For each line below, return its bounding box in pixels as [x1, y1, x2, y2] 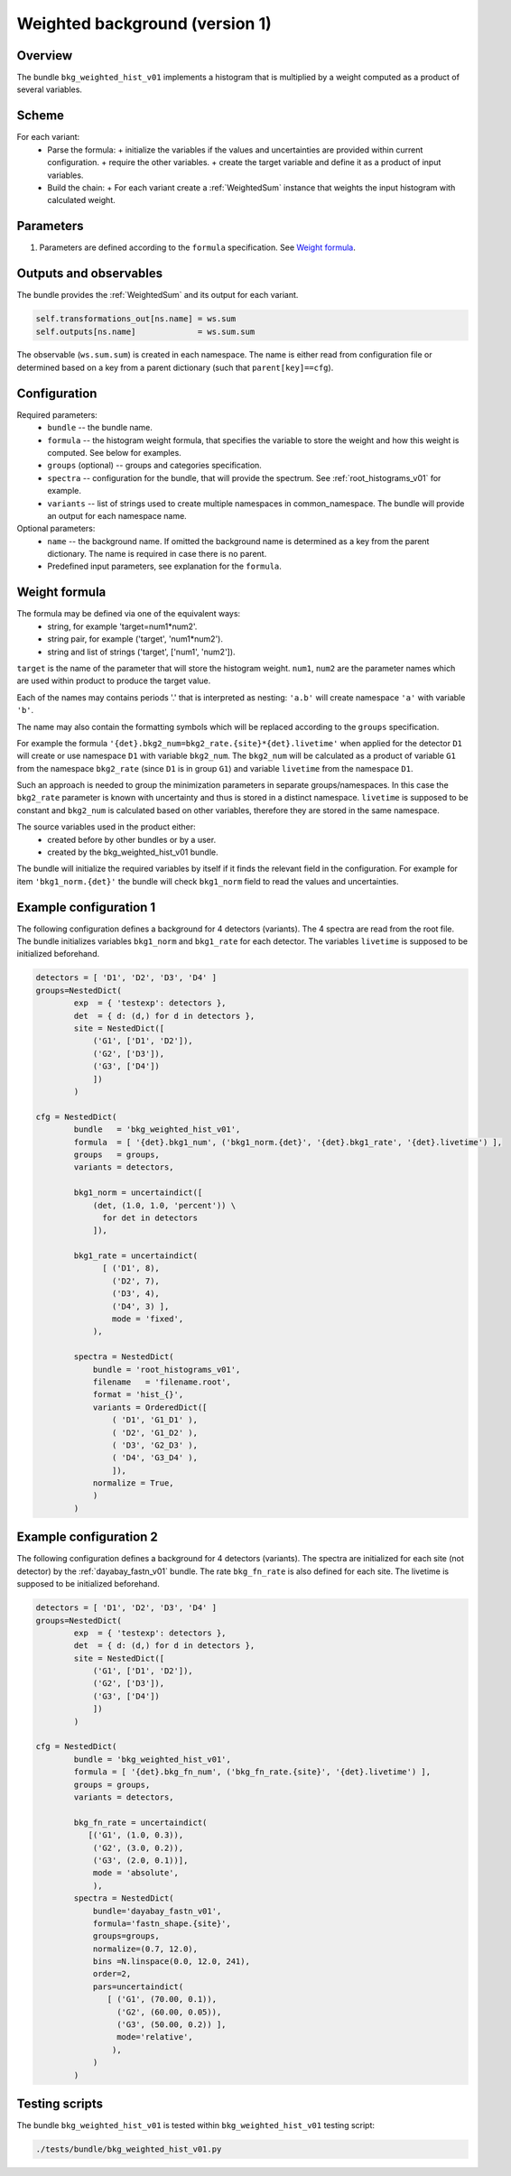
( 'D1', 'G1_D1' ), [111, 1415, 199, 1425]
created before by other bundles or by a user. [47, 834, 217, 845]
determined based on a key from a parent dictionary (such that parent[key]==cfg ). [16, 362, 334, 373]
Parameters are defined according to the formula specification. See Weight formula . [39, 242, 356, 253]
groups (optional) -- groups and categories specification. [47, 460, 262, 471]
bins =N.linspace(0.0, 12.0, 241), [92, 1957, 250, 1967]
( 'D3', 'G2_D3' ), [111, 1440, 199, 1450]
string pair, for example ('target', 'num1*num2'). [47, 634, 223, 644]
